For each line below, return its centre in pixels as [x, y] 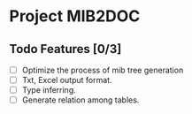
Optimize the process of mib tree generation [103, 70]
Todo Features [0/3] [65, 49]
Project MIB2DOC [75, 16]
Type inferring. [49, 90]
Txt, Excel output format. [67, 80]
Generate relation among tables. [81, 100]
